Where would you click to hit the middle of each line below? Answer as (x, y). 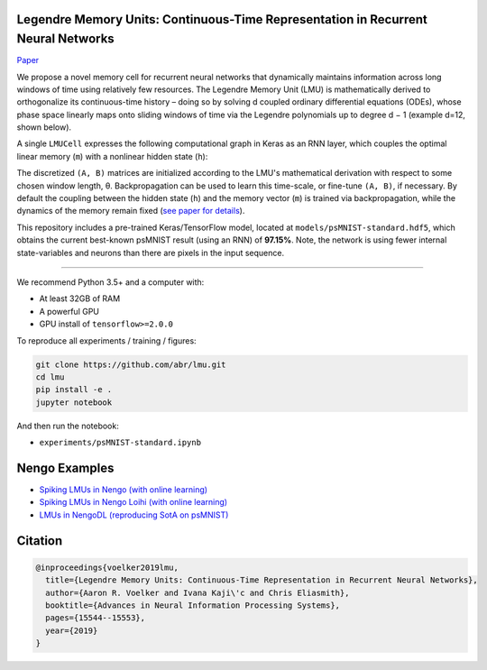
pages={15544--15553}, (96, 618)
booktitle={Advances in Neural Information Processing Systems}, (193, 605)
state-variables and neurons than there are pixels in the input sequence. (150, 252)
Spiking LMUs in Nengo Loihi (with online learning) (133, 502)
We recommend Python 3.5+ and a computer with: (110, 282)
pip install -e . (74, 390)
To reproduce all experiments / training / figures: (107, 340)
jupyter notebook (74, 402)
